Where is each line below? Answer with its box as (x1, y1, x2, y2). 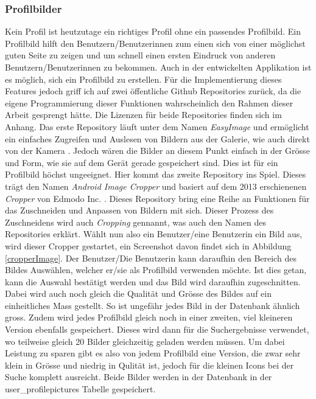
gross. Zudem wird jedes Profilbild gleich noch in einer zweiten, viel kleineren (5, 311, 293, 324)
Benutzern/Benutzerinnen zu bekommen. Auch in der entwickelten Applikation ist (5, 61, 312, 73)
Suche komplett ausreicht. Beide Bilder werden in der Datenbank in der (5, 370, 272, 383)
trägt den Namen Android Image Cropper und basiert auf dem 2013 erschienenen (5, 179, 307, 192)
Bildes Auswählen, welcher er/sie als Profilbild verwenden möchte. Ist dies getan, (5, 263, 307, 276)
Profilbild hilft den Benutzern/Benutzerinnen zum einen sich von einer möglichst (5, 36, 306, 49)
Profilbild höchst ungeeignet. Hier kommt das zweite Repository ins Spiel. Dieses (5, 168, 306, 181)
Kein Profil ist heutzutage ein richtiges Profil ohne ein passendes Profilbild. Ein (5, 25, 301, 38)
